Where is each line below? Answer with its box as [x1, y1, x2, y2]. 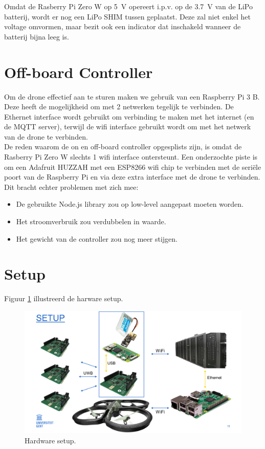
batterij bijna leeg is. [4, 31, 69, 42]
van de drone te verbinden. [4, 131, 88, 142]
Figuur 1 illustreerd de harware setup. [4, 293, 123, 304]
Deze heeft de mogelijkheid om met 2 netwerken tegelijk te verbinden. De [4, 101, 234, 112]
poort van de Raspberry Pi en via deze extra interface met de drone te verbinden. [4, 171, 260, 182]
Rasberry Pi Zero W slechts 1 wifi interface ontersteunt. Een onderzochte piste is [4, 151, 258, 162]
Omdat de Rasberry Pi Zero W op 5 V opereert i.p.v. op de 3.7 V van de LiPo [4, 1, 253, 11]
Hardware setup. [25, 435, 76, 446]
